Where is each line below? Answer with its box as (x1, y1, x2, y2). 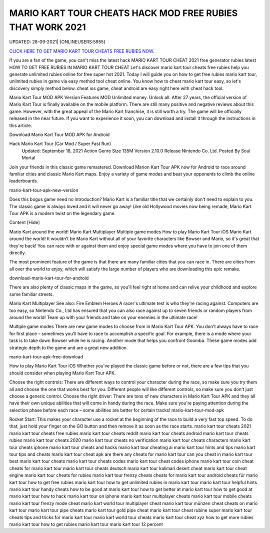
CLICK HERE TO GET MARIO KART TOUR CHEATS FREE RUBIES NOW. (9, 48, 154, 54)
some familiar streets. (9, 291, 54, 297)
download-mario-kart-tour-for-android (9, 275, 89, 281)
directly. (9, 249, 26, 255)
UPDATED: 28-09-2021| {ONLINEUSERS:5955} (9, 39, 106, 45)
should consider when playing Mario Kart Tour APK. (9, 370, 116, 376)
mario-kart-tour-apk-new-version (9, 187, 78, 193)
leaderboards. (9, 178, 38, 184)
